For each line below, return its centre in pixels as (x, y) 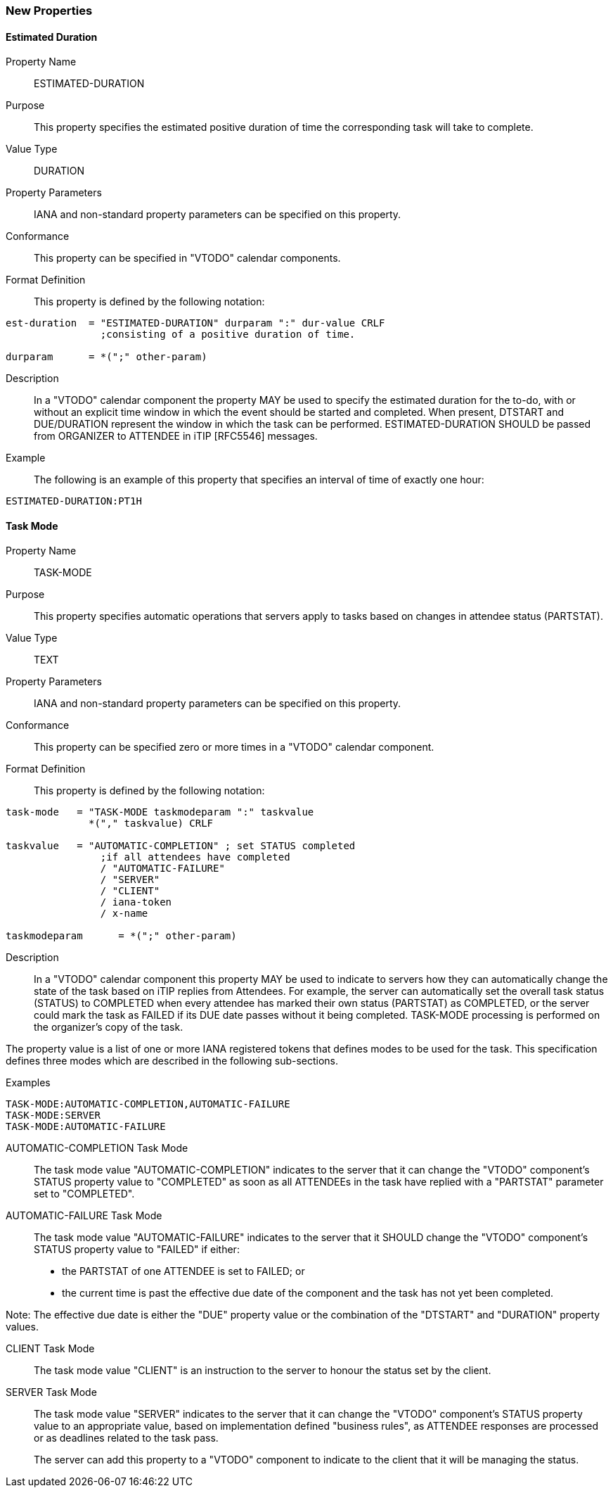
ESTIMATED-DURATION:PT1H (74, 501)
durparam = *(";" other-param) (107, 357)
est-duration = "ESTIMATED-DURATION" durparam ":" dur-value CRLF (195, 323)
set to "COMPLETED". (84, 1194)
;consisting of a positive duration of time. (228, 335)
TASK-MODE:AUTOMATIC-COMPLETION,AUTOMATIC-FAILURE (148, 1104)
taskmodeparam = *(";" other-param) (121, 936)
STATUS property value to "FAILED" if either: (137, 1250)
